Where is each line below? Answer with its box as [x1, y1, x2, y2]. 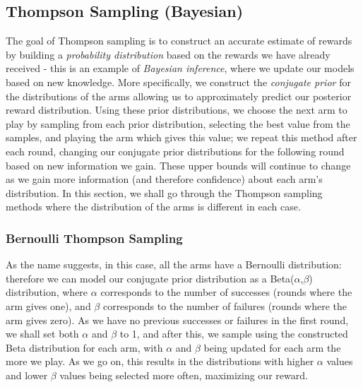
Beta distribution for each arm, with [6, 340, 163, 355]
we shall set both [6, 326, 79, 341]
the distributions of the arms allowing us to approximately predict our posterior [6, 88, 352, 103]
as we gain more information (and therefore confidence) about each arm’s [6, 172, 323, 186]
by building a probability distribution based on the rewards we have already [6, 47, 331, 61]
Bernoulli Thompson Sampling [6, 229, 183, 246]
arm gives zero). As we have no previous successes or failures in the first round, [6, 312, 349, 327]
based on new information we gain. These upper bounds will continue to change [6, 157, 351, 172]
